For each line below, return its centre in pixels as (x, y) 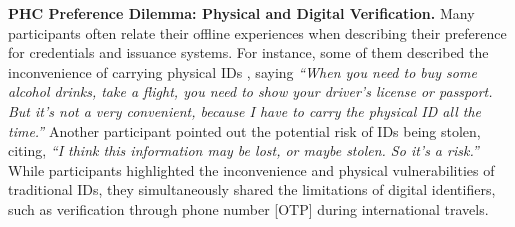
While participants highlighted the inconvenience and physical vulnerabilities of (251, 169)
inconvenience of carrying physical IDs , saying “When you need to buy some (242, 71)
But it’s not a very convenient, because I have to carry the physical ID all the (245, 110)
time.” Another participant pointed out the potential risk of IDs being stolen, (244, 130)
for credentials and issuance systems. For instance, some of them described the (248, 52)
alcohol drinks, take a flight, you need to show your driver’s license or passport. (250, 91)
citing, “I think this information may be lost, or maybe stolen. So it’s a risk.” (243, 150)
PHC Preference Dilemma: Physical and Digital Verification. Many (241, 13)
